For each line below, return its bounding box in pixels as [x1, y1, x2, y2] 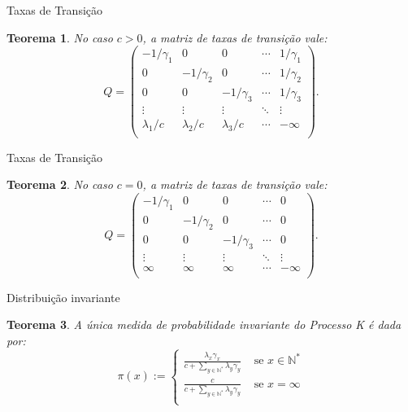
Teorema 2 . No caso [7, 176, 113, 193]
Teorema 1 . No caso [7, 28, 113, 46]
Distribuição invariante [7, 288, 120, 305]
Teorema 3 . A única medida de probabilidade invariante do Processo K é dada [7, 316, 401, 333]
